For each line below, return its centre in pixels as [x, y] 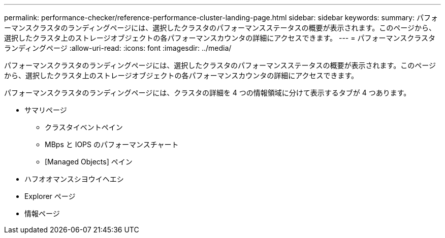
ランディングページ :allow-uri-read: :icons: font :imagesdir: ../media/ [118, 48]
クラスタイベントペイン [84, 127]
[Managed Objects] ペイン [89, 162]
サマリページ [46, 110]
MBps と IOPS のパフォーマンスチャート [112, 144]
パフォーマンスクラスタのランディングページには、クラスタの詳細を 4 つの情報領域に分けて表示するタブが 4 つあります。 [208, 93]
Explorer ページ [50, 196]
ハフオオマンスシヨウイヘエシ [74, 179]
